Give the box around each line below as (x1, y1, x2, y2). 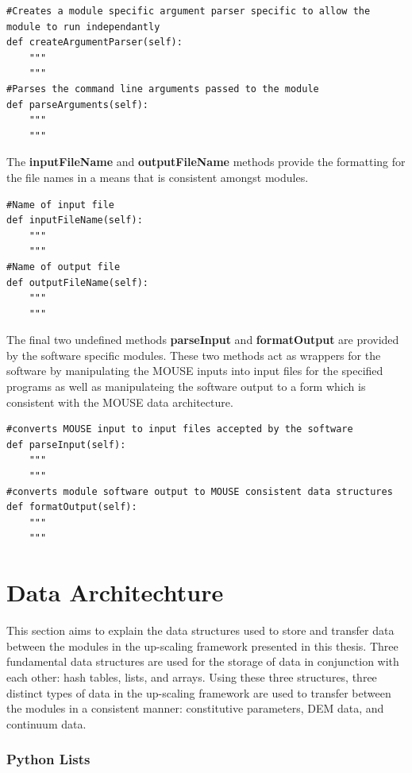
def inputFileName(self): (6, 215, 143, 226)
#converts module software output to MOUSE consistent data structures (6, 485, 393, 497)
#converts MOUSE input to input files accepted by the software (6, 423, 353, 435)
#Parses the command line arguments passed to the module (6, 83, 319, 95)
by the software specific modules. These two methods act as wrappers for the (6, 346, 381, 363)
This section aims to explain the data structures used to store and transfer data (6, 622, 395, 639)
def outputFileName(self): (6, 276, 148, 288)
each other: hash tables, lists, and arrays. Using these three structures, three (6, 668, 377, 685)
